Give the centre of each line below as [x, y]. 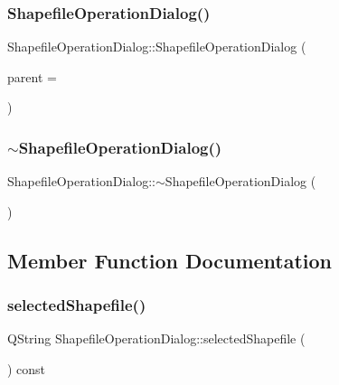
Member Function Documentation [170, 260]
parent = [32, 76]
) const [27, 369]
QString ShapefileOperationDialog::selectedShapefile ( [156, 338]
